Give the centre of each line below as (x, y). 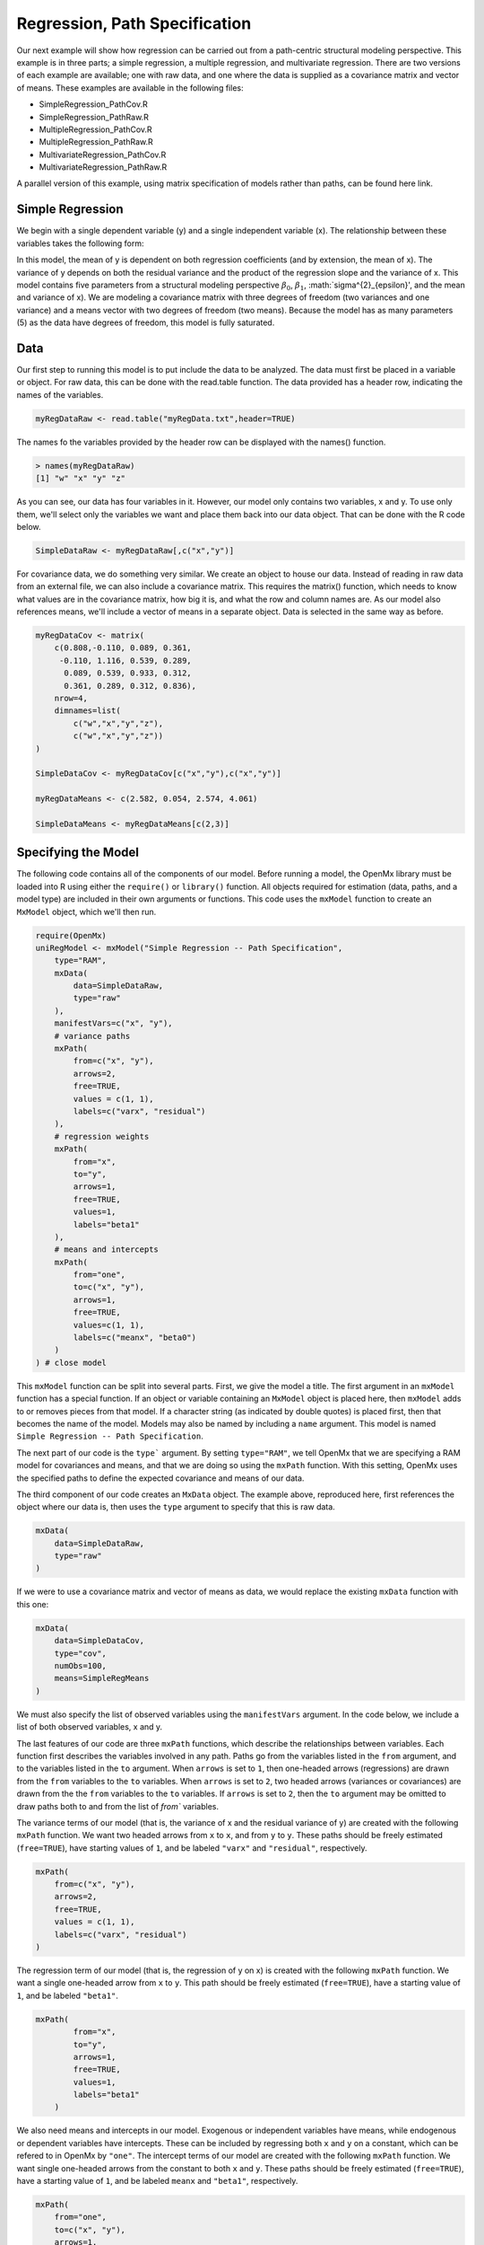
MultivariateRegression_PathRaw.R (103, 167)
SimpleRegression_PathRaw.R (94, 117)
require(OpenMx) (71, 935)
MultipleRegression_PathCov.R (95, 129)
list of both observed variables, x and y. (90, 1727)
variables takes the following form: (80, 243)
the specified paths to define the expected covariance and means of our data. (160, 1478)
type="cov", (81, 1653)
